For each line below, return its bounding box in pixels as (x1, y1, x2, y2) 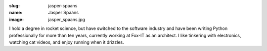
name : (9, 10, 23, 16)
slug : (9, 3, 20, 8)
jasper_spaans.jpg (48, 16, 86, 22)
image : (9, 16, 24, 22)
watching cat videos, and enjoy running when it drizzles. (9, 39, 124, 45)
